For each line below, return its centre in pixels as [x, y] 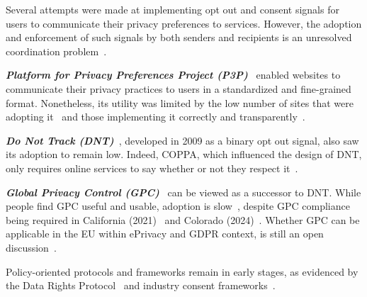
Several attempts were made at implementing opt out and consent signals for [173, 9]
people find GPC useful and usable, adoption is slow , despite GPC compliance [178, 206]
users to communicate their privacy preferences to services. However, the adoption [184, 23]
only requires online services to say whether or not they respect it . [152, 168]
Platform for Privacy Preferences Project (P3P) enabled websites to [173, 75]
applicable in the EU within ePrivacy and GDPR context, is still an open [165, 234]
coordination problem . [56, 51]
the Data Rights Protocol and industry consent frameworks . [141, 285]
